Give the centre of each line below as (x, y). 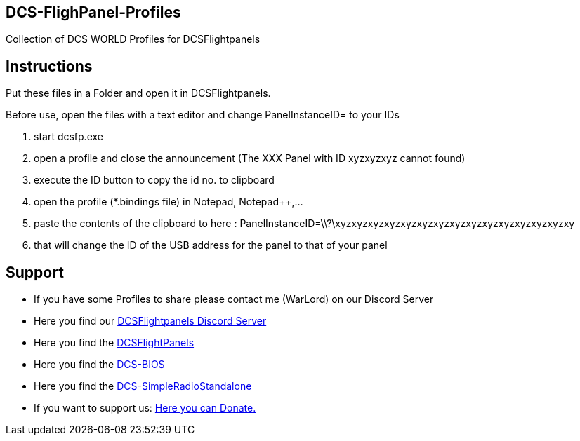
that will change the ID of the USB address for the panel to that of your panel (211, 245)
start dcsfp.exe (68, 137)
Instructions (49, 66)
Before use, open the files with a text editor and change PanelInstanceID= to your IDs (203, 115)
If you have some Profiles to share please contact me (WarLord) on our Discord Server (234, 299)
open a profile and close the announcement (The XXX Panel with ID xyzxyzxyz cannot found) (250, 158)
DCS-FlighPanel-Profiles (93, 12)
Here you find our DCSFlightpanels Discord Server (150, 321)
